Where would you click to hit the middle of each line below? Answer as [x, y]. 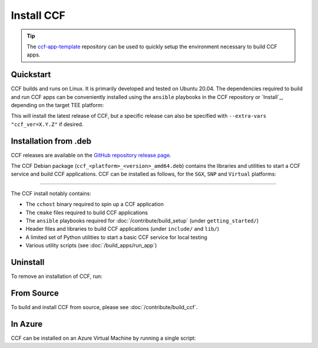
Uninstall [28, 262]
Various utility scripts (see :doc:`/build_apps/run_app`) [91, 246]
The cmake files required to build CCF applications [87, 213]
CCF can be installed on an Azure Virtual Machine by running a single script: [103, 338]
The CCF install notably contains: [51, 193]
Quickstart [31, 74]
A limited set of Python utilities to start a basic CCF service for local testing [116, 237]
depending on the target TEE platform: [57, 105]
